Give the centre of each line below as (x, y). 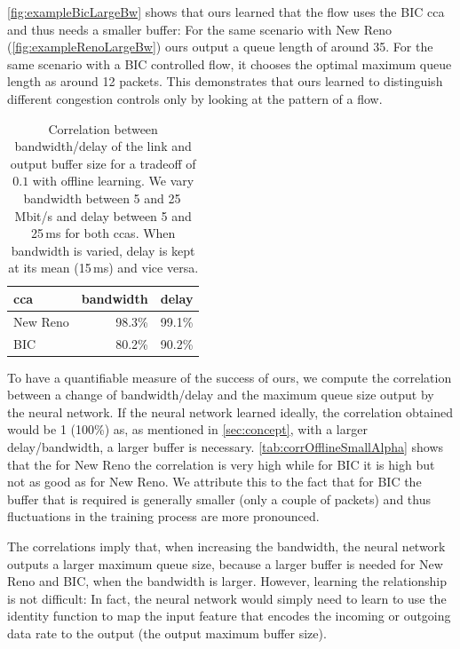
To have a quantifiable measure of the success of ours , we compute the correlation (230, 377)
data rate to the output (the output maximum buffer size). (167, 633)
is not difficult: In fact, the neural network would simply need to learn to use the (227, 598)
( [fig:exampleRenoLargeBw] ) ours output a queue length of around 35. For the (220, 47)
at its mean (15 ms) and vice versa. (103, 268)
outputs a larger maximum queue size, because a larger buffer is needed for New (225, 563)
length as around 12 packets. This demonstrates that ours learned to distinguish (225, 81)
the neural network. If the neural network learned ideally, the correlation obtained (230, 412)
